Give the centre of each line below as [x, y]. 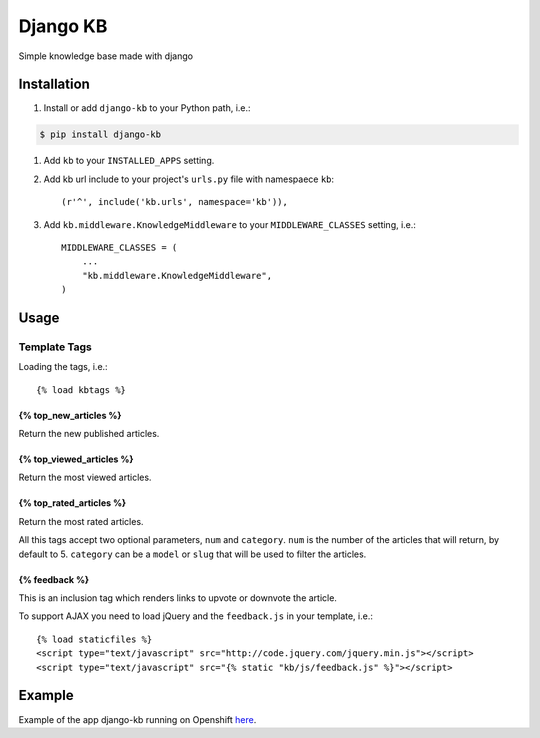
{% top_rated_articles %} [72, 503]
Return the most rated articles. [81, 521]
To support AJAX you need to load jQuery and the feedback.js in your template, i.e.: [196, 616]
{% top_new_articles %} [70, 415]
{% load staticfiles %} [94, 639]
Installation [54, 84]
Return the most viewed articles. [85, 477]
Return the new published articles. [89, 434]
